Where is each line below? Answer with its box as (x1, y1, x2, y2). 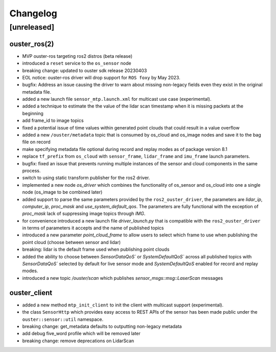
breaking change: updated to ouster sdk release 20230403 (22, 67, 147, 74)
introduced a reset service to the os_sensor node (22, 60, 131, 67)
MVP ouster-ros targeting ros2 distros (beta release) (22, 53, 133, 59)
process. (22, 167, 41, 173)
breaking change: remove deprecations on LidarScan (22, 338, 134, 344)
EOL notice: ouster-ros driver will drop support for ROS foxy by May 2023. (22, 74, 181, 80)
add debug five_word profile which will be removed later (22, 331, 141, 337)
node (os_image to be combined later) (22, 189, 103, 195)
